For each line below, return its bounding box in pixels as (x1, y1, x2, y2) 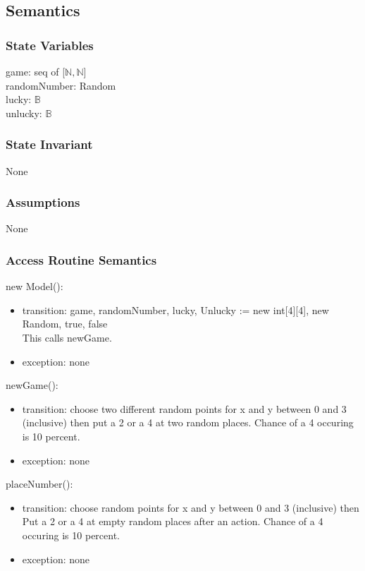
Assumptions (6, 193, 80, 211)
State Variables (6, 36, 94, 54)
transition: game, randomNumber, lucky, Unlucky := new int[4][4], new (22, 302, 329, 317)
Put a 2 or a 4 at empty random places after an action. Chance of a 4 (22, 514, 323, 529)
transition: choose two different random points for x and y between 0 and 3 (22, 401, 347, 416)
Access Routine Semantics (6, 251, 157, 268)
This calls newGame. (22, 330, 112, 344)
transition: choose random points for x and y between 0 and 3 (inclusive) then (22, 500, 359, 515)
